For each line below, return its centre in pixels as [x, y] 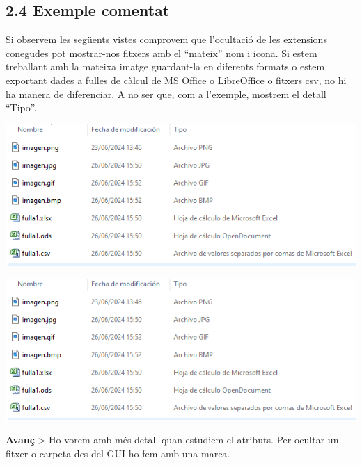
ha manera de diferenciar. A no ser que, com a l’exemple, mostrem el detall [166, 93]
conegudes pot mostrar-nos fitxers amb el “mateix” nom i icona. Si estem [162, 52]
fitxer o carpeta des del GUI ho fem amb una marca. [118, 453]
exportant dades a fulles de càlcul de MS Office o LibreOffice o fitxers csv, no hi [176, 80]
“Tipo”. [21, 107]
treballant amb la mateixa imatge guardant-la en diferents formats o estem [165, 66]
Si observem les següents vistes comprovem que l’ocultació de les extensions [166, 39]
